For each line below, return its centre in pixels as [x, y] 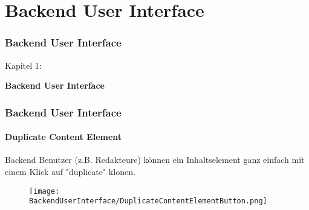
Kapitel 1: [23, 65]
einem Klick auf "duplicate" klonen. [70, 172]
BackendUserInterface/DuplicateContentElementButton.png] [148, 201]
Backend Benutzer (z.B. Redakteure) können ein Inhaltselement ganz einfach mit [155, 160]
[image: [44, 191]
